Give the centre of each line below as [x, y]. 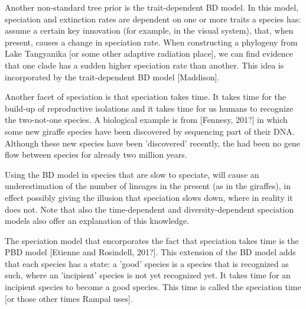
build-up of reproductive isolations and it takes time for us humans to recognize [149, 108]
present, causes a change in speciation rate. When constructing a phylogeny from [151, 42]
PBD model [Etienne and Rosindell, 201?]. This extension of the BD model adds [150, 252]
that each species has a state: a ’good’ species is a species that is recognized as [147, 263]
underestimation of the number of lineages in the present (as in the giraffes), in [148, 186]
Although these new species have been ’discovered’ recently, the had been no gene [153, 143]
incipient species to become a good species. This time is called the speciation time [153, 287]
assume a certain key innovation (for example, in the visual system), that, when [149, 30]
